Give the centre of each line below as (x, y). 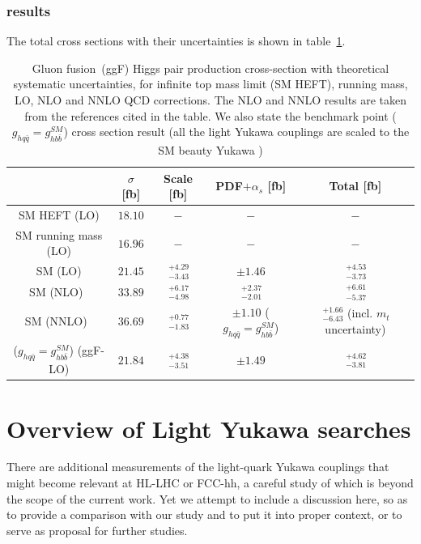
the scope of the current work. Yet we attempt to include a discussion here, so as (207, 498)
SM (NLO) (56, 291)
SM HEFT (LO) (59, 215)
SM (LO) (59, 271)
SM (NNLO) (56, 321)
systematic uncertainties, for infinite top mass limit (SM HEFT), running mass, (210, 84)
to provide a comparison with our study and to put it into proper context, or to (204, 514)
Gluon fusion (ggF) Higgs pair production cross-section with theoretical (210, 68)
